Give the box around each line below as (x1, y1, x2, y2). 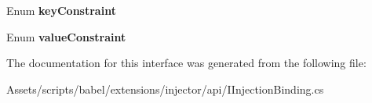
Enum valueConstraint (6, 28, 126, 44)
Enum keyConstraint (6, 2, 116, 18)
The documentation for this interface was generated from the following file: (6, 55, 367, 71)
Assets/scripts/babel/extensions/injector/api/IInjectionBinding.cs (6, 80, 324, 97)
